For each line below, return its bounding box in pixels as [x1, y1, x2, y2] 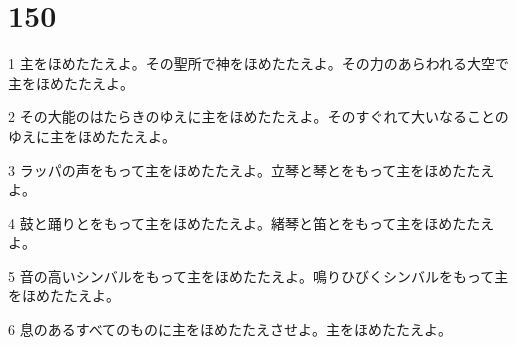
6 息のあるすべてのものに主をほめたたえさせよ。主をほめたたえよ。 [8, 319, 453, 340]
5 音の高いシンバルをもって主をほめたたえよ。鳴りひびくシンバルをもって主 [8, 265, 509, 286]
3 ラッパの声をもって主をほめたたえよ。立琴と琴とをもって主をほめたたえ [8, 159, 495, 180]
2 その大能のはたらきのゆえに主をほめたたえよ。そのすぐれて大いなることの [8, 106, 509, 127]
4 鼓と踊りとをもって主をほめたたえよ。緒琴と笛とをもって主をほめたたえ [8, 212, 495, 233]
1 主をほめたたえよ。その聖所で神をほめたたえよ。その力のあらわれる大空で [8, 53, 509, 74]
